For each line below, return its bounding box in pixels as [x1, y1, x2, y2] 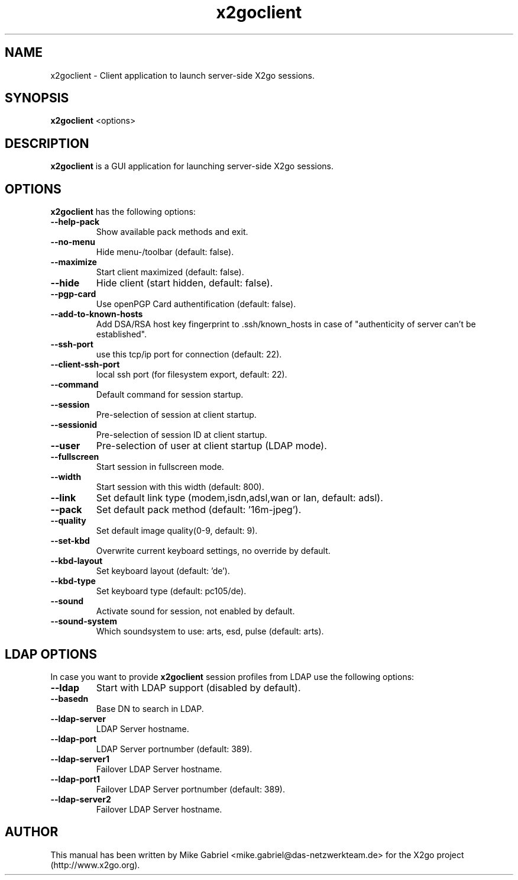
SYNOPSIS [5, 91, 69, 106]
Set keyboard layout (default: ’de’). [96, 566, 230, 576]
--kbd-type [50, 576, 96, 586]
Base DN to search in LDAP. [96, 703, 204, 714]
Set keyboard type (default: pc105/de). [96, 586, 247, 597]
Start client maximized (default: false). [96, 267, 244, 278]
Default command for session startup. [96, 389, 244, 400]
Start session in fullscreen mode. [96, 462, 224, 472]
